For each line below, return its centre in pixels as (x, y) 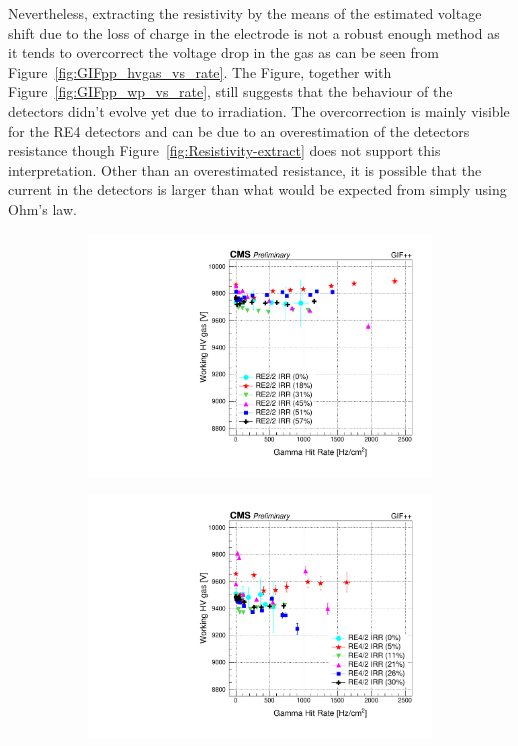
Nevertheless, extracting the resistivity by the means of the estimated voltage (245, 13)
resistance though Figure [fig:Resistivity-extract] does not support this (224, 150)
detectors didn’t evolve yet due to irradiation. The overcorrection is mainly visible (259, 110)
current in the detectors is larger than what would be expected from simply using (257, 189)
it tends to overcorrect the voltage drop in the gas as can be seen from (223, 52)
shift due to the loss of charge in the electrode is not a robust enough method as (254, 32)
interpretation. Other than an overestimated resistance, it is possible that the (245, 169)
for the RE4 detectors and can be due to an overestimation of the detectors (239, 130)
